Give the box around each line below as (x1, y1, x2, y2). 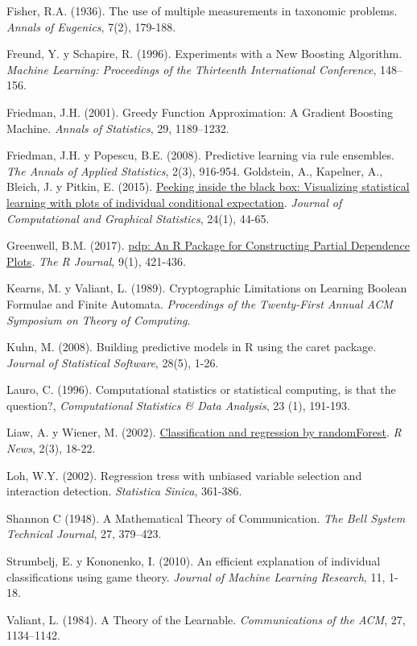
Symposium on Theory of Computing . (6, 311, 191, 328)
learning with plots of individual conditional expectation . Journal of (6, 193, 342, 210)
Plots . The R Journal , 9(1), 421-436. (6, 252, 186, 269)
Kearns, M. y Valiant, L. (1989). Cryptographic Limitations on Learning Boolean (6, 280, 407, 296)
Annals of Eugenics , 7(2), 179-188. (6, 18, 176, 35)
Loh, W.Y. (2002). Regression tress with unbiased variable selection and (6, 466, 362, 483)
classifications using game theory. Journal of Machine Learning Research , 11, (6, 568, 386, 585)
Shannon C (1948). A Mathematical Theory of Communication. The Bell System (6, 509, 406, 526)
